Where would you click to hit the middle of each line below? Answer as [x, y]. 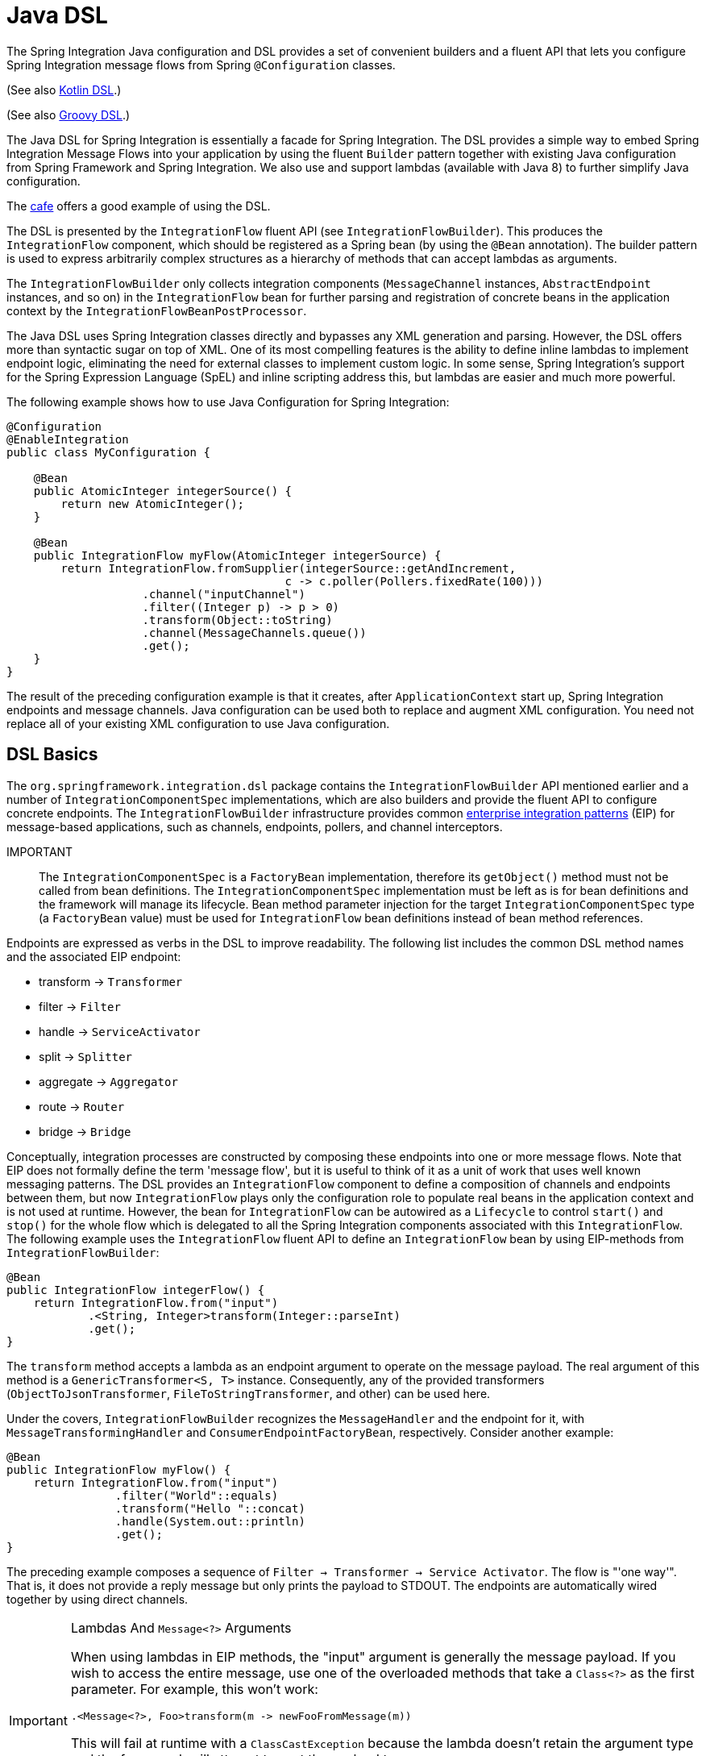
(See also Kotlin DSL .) [64, 89]
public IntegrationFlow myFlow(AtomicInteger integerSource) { [237, 555]
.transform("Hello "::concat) [210, 1508]
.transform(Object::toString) [237, 620]
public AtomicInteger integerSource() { [163, 491]
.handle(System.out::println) [210, 1521]
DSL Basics [52, 755]
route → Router [82, 1106]
